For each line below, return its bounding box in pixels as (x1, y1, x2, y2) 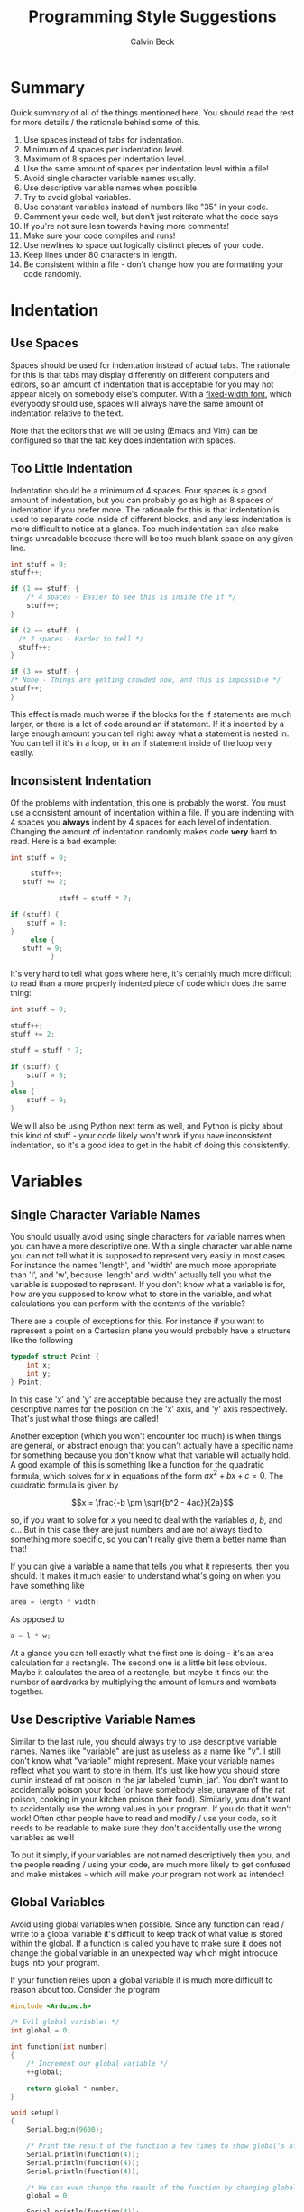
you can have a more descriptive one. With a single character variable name (10, 1240, 293, 1251)
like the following (10, 1335, 74, 1346)
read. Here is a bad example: (10, 835, 117, 846)
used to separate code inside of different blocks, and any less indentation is (10, 513, 292, 524)
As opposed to (10, 1614, 65, 1625)
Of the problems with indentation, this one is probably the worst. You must (10, 797, 287, 808)
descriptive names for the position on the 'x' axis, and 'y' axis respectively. (10, 1403, 288, 1414)
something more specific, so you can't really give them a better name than (10, 1534, 287, 1544)
